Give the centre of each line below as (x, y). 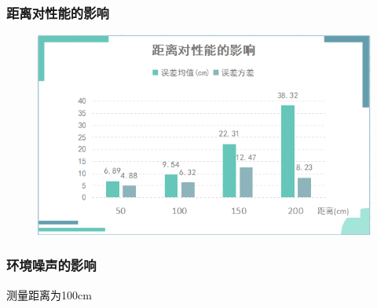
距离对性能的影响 (58, 12)
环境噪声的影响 (51, 265)
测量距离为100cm (49, 294)
